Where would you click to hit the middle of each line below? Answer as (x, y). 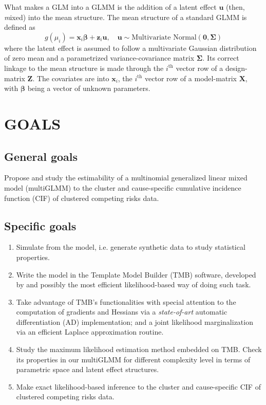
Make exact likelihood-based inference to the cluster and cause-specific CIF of (138, 386)
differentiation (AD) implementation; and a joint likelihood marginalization (135, 321)
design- (236, 68)
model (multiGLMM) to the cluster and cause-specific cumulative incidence (123, 187)
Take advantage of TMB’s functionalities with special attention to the (126, 301)
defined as (20, 27)
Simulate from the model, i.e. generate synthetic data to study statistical (131, 247)
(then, (235, 7)
